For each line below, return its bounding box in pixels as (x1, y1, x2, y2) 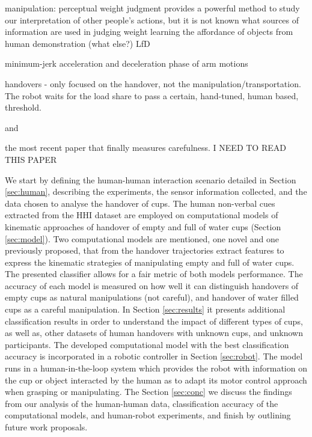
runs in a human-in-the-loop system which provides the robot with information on (5, 362, 307, 374)
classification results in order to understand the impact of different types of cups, (5, 314, 303, 327)
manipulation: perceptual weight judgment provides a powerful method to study (5, 2, 300, 14)
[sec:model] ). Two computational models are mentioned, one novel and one (5, 232, 279, 245)
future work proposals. (5, 421, 88, 433)
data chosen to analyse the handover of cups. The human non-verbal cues (5, 197, 275, 209)
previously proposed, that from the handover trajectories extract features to (5, 244, 284, 257)
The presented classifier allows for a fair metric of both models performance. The (5, 267, 303, 280)
